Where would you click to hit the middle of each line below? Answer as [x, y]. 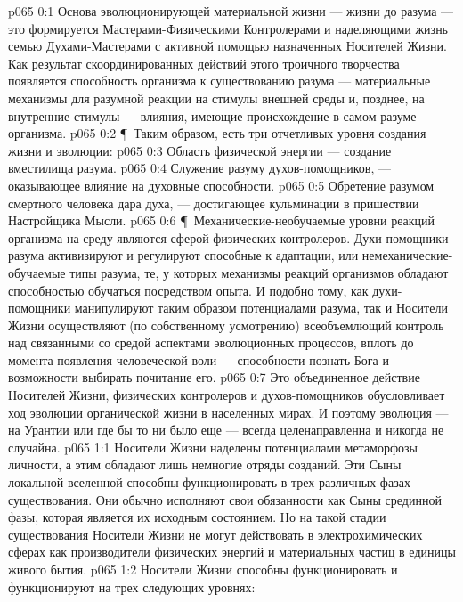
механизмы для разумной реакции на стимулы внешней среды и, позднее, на [216, 98]
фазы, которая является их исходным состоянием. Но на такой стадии [197, 517]
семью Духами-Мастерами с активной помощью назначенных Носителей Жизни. [227, 46]
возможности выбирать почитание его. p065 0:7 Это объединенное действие [214, 377]
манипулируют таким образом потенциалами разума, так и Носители [261, 308]
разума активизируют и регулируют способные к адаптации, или [183, 255]
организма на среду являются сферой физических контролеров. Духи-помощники [228, 237]
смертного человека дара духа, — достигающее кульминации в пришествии [214, 203]
